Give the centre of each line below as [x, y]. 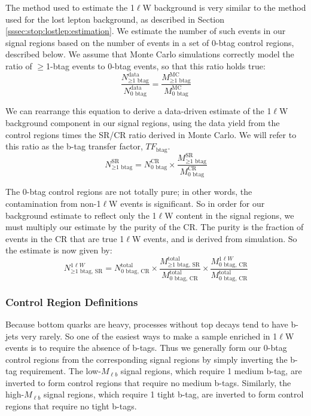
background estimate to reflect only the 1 [81, 215]
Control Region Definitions [72, 302]
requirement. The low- [60, 371]
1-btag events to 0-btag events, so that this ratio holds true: [156, 65]
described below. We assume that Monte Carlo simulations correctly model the [150, 54]
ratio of [19, 65]
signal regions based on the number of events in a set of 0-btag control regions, [150, 42]
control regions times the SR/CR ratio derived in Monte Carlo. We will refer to [151, 134]
